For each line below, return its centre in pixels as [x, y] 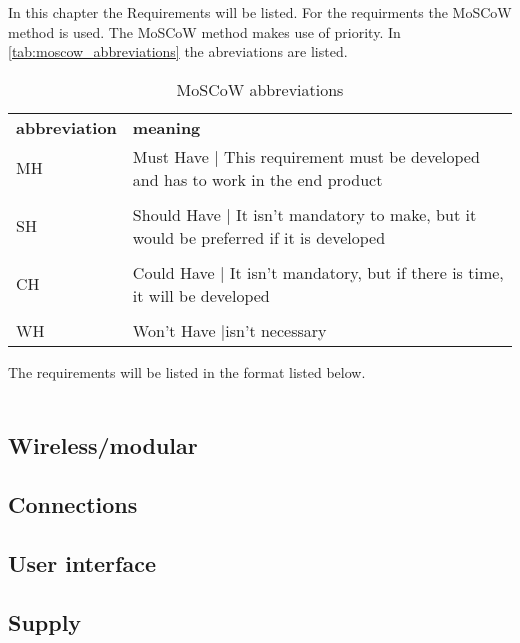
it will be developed [201, 295]
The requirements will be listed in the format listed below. [187, 371]
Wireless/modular [103, 445]
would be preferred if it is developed [259, 237]
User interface [82, 562]
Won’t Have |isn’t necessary [229, 330]
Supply [45, 621]
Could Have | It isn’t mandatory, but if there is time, [318, 272]
